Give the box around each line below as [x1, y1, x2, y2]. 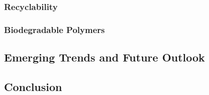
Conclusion [4, 78, 62, 94]
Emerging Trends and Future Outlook [4, 49, 205, 65]
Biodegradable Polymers [4, 23, 105, 35]
